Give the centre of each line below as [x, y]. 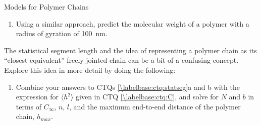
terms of [29, 106]
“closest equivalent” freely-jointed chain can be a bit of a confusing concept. [121, 60]
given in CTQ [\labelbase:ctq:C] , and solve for [147, 97]
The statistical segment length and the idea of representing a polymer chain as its [130, 50]
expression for [37, 97]
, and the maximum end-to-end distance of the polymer [155, 106]
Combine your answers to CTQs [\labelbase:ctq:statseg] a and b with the [128, 87]
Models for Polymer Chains [46, 7]
